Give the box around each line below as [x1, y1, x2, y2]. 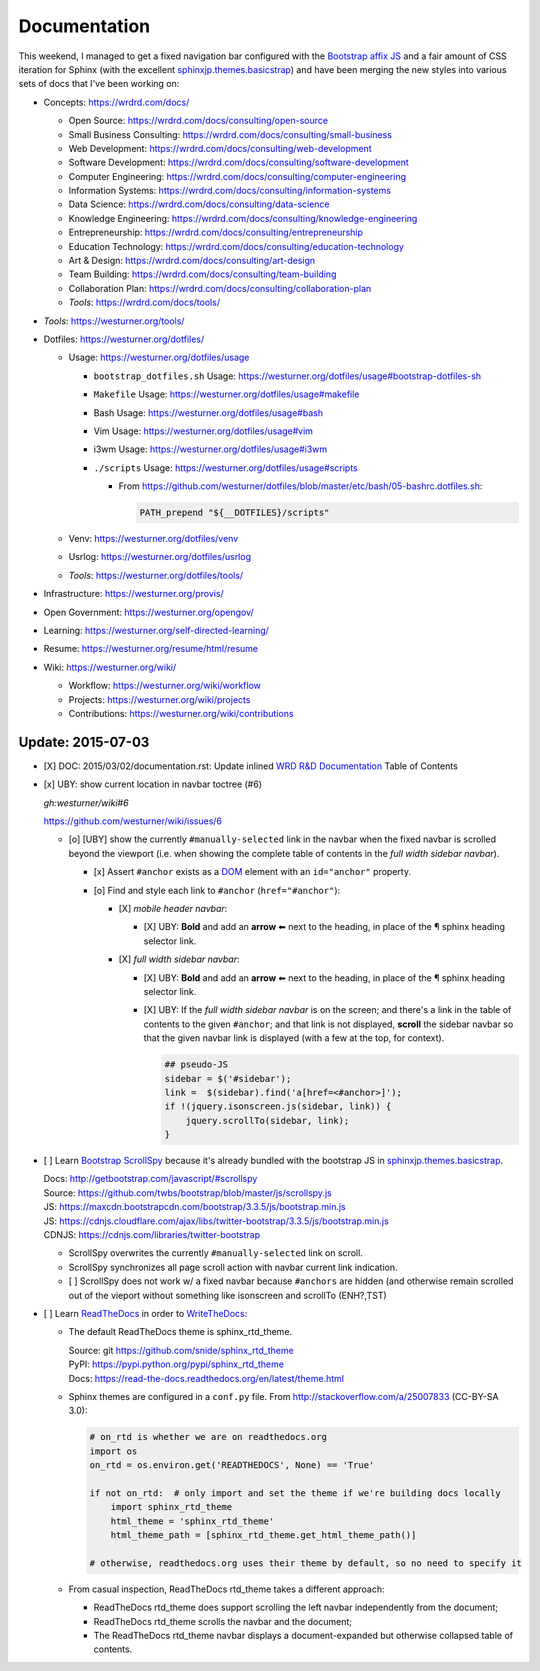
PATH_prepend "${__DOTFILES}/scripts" [139, 507, 330, 519]
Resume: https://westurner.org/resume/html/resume [43, 643, 259, 655]
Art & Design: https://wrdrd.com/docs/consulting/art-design [68, 255, 316, 267]
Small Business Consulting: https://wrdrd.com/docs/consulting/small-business [68, 128, 392, 140]
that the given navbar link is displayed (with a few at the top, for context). [143, 1032, 445, 1044]
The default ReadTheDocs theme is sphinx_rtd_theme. [68, 1326, 293, 1338]
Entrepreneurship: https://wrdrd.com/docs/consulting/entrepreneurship [68, 226, 364, 239]
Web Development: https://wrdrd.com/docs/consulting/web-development [68, 142, 372, 154]
